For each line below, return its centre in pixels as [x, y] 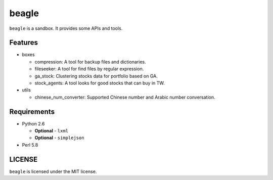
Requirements [32, 111]
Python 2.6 [33, 123]
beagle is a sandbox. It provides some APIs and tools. [66, 28]
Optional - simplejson [59, 138]
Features [24, 43]
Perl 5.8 [30, 145]
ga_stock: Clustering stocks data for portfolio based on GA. [96, 76]
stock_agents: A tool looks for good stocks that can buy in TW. [100, 83]
